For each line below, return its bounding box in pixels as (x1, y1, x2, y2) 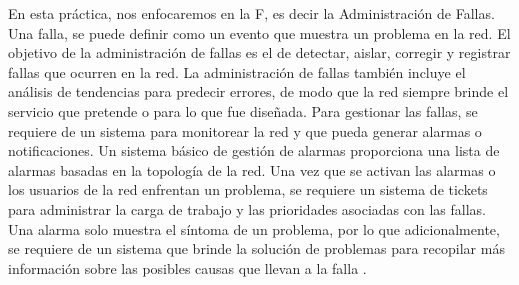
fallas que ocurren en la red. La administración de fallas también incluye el (8, 61, 466, 82)
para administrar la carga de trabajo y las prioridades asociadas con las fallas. (8, 198, 487, 219)
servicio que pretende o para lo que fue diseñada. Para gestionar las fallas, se (8, 100, 478, 121)
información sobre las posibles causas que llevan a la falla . (8, 257, 367, 278)
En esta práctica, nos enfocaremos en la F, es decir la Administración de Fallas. (8, 3, 495, 23)
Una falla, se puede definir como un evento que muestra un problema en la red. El (8, 22, 511, 43)
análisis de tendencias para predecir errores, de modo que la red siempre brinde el (8, 81, 509, 102)
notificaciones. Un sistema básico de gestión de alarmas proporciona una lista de (8, 140, 500, 161)
